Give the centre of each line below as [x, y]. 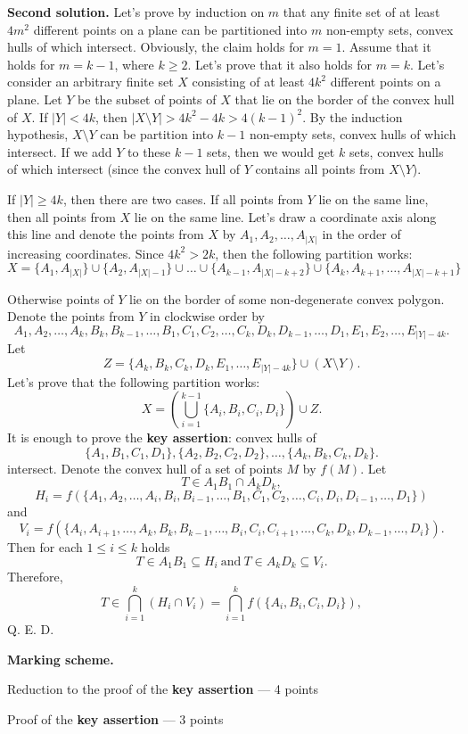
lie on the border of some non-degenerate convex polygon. [287, 298]
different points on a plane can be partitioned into [170, 29]
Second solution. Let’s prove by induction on [136, 12]
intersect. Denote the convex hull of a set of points [145, 468]
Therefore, [35, 577]
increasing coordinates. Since [86, 253]
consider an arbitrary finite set [90, 82]
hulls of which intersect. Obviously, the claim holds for [156, 47]
